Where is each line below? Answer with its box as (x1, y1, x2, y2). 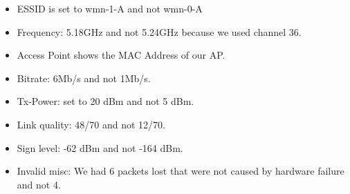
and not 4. (17, 177, 61, 191)
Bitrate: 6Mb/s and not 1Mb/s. (17, 70, 151, 85)
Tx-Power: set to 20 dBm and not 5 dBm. (17, 94, 194, 108)
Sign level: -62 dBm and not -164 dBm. (17, 140, 183, 155)
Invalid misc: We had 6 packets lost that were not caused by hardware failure (17, 164, 344, 178)
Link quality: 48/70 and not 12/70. (17, 117, 165, 131)
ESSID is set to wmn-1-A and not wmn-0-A (17, 1, 203, 15)
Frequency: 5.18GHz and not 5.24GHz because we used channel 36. (17, 24, 302, 39)
